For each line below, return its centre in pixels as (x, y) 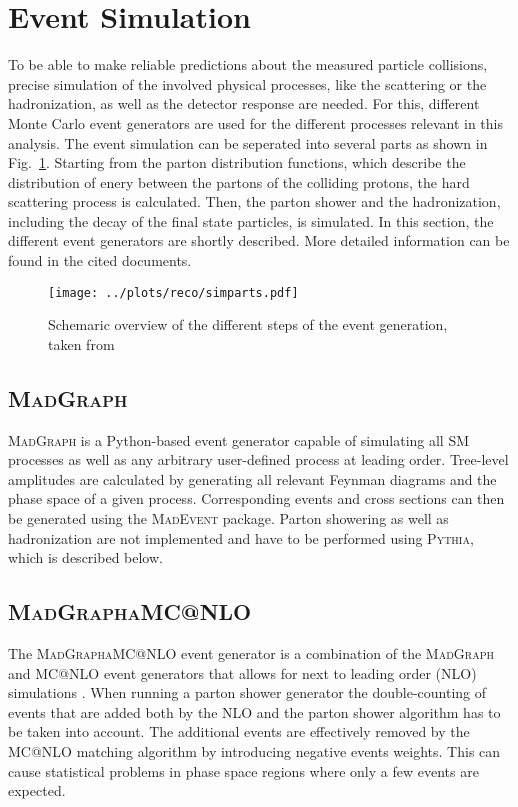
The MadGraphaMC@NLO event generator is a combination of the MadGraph (251, 653)
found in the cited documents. (100, 260)
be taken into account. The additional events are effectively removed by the (239, 731)
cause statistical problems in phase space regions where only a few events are (243, 770)
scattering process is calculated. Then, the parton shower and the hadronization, (254, 201)
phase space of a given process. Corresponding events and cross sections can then (256, 498)
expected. (37, 790)
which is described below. (85, 557)
